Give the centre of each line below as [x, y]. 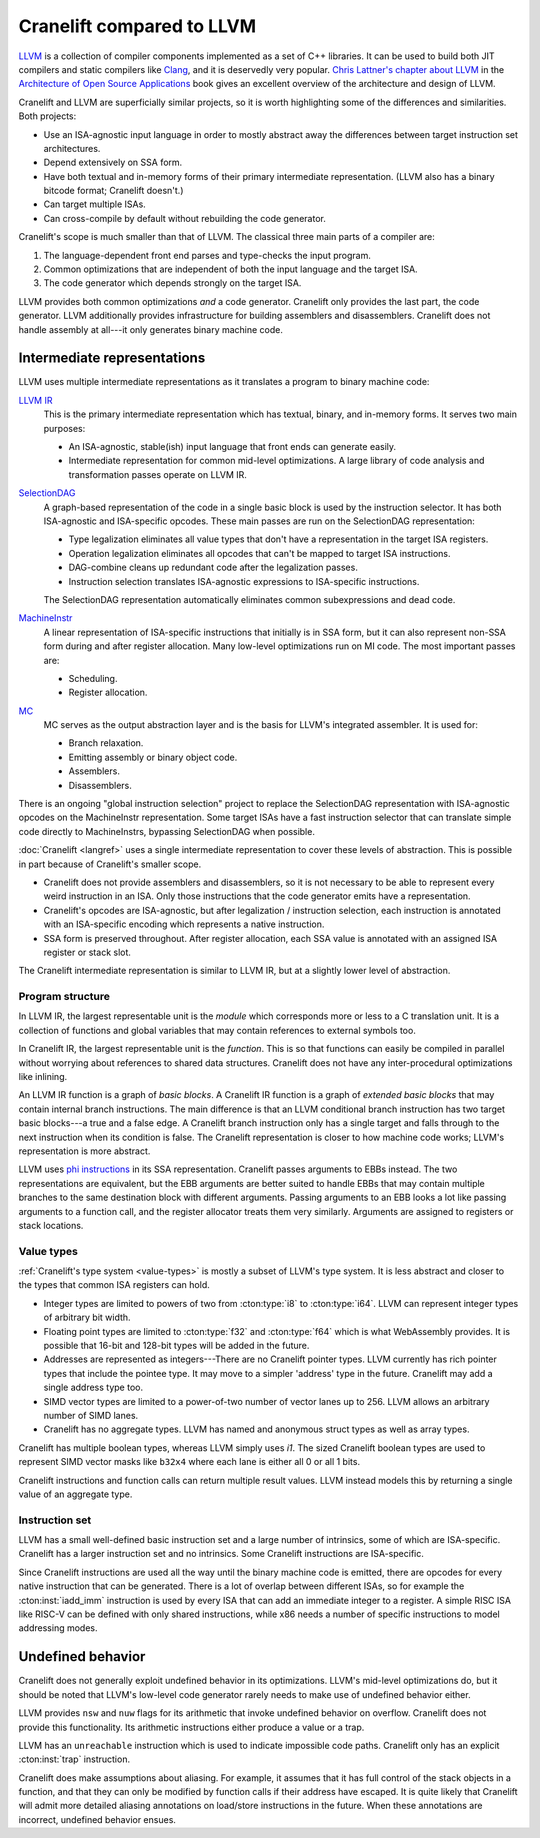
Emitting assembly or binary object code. [153, 757]
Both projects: [47, 116]
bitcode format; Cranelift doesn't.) [113, 191]
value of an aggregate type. [75, 1494]
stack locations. [51, 1225]
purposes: [64, 428]
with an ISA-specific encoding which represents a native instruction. [184, 924]
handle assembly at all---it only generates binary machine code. [151, 329]
